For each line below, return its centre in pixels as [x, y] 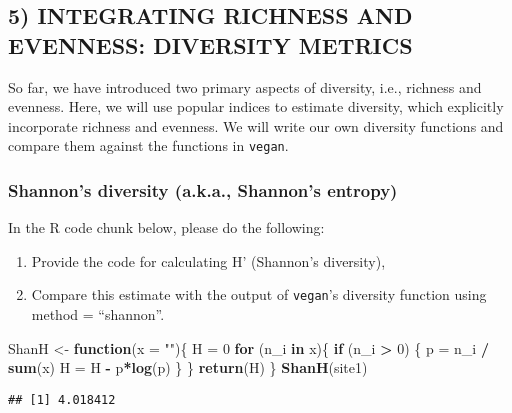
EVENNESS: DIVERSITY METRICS [210, 44]
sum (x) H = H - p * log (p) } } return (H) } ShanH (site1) [188, 367]
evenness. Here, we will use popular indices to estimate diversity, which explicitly [256, 106]
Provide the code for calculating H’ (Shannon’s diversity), [208, 260]
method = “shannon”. [98, 314]
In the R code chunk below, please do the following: [166, 227]
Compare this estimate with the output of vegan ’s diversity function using [259, 294]
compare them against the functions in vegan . [148, 145]
